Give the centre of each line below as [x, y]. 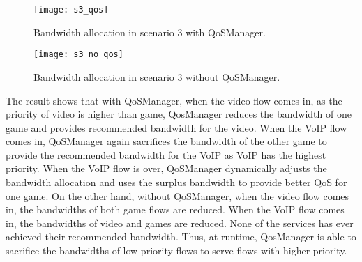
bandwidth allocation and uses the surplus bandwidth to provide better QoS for [176, 182]
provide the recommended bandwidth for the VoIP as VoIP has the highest [166, 154]
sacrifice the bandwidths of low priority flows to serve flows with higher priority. [176, 251]
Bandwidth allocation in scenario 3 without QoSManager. [157, 76]
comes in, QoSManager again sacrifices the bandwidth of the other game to [166, 141]
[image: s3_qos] [71, 10]
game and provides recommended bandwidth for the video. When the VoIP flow [176, 127]
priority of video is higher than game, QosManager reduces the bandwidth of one [179, 114]
